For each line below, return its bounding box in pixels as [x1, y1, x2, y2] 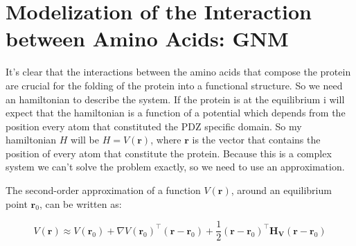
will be [71, 132, 99, 147]
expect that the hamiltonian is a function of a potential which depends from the [6, 105, 346, 120]
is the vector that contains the [192, 132, 321, 147]
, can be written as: [39, 196, 122, 211]
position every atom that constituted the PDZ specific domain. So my [6, 118, 302, 133]
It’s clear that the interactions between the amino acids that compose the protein [6, 64, 351, 79]
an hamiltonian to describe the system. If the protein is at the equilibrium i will [6, 91, 345, 106]
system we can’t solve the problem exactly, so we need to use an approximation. [6, 159, 345, 174]
